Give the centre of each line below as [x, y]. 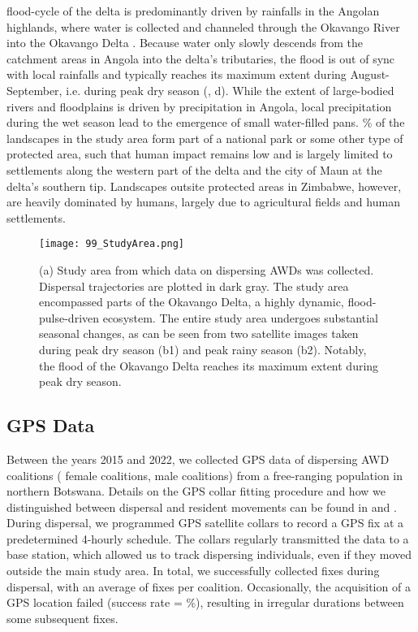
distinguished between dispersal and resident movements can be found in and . [202, 506]
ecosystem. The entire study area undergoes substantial [240, 317]
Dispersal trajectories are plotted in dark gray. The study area [194, 286]
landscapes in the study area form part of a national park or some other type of [205, 138]
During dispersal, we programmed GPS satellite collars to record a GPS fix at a [205, 523]
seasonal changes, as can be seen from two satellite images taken [199, 333]
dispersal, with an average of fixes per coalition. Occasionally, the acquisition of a [209, 586]
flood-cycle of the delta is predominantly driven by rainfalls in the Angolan [193, 11]
